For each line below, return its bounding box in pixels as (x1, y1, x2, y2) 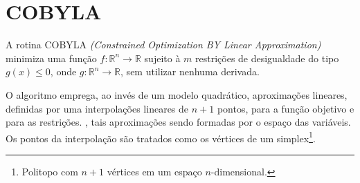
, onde (50, 64, 77, 79)
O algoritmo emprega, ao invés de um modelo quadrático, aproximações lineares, (6, 87, 348, 102)
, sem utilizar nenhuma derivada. (120, 64, 260, 79)
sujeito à (144, 50, 181, 65)
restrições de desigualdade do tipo (195, 50, 339, 65)
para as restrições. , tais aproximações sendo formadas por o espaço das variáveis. (6, 115, 351, 129)
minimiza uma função (6, 50, 97, 65)
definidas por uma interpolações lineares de (6, 101, 189, 115)
